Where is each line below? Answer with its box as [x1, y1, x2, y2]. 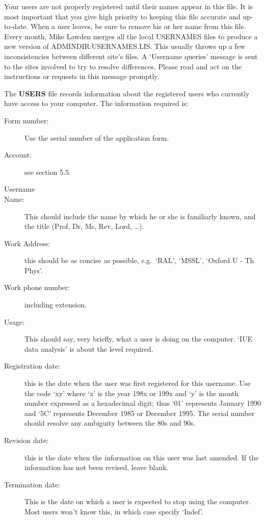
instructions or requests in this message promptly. [4, 71, 160, 82]
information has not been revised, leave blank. [24, 462, 169, 473]
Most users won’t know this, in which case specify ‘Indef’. [24, 506, 203, 516]
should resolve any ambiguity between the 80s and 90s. [24, 418, 196, 428]
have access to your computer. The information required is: [4, 98, 189, 109]
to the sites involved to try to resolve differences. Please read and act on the [4, 61, 242, 71]
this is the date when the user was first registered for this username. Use [24, 378, 251, 388]
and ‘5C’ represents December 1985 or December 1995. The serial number [24, 407, 255, 418]
